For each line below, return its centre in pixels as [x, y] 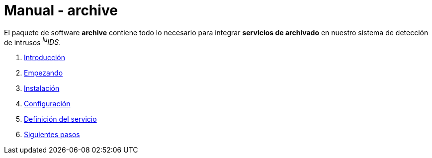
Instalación [42, 88]
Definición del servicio [60, 119]
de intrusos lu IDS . [33, 41]
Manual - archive [61, 10]
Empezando [43, 73]
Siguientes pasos [52, 135]
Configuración [47, 104]
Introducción [44, 58]
